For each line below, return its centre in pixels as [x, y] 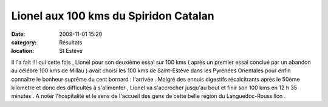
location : [23, 51]
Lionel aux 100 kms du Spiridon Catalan [113, 16]
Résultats [71, 42]
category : [24, 42]
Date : [18, 34]
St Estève [71, 51]
